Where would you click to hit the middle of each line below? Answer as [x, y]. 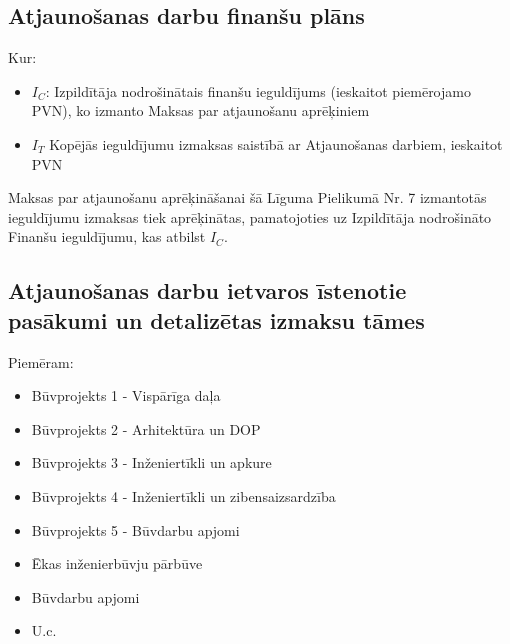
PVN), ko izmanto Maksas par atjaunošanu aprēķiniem [200, 110]
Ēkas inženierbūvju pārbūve [117, 563]
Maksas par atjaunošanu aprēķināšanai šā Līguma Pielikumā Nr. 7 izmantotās [247, 197]
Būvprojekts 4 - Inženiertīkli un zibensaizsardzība [183, 495]
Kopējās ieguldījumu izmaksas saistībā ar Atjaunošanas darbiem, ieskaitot [276, 143]
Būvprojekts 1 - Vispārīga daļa [126, 395]
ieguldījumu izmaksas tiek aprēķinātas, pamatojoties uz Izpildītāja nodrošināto [250, 216]
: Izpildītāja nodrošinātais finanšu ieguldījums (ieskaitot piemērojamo [258, 90]
